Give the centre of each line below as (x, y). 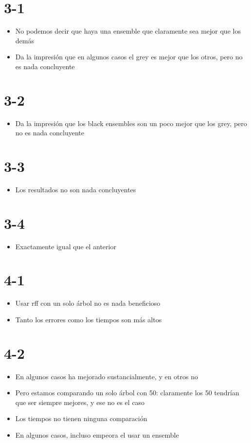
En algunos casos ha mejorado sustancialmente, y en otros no (107, 376)
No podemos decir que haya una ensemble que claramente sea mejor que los (128, 31)
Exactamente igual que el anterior (66, 246)
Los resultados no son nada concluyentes (76, 189)
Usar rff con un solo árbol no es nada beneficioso (88, 303)
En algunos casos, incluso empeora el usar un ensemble (97, 435)
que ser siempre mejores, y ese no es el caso (80, 402)
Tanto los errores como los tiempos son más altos (89, 319)
